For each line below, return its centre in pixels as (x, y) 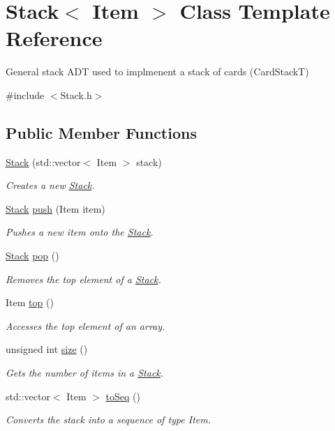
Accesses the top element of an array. (85, 325)
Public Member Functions (101, 132)
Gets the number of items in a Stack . (85, 373)
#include (25, 94)
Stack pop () (32, 256)
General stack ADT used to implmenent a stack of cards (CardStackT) (157, 71)
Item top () (30, 302)
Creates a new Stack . (50, 185)
